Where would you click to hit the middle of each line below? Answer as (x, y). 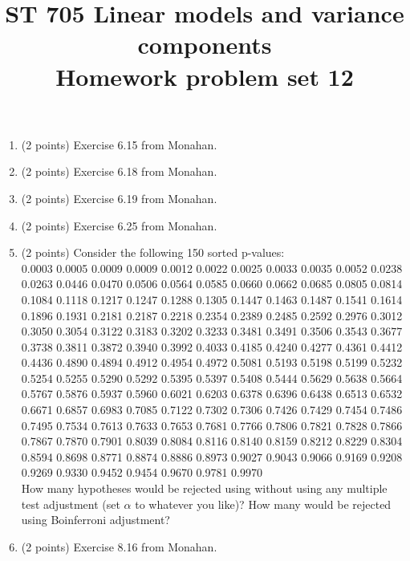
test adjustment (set (71, 504)
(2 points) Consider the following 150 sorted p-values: (153, 252)
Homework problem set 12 (205, 76)
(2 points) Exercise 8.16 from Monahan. (119, 546)
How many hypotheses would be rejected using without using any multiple (204, 488)
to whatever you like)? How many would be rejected (263, 504)
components (205, 45)
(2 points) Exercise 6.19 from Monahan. (119, 198)
